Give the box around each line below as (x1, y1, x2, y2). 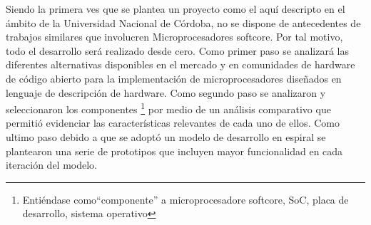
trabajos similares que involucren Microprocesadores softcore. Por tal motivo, (6, 29, 343, 44)
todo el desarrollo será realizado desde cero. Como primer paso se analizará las (6, 43, 349, 58)
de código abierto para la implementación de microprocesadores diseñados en (6, 70, 342, 85)
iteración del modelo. (6, 157, 97, 172)
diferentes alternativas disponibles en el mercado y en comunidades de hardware (6, 57, 355, 72)
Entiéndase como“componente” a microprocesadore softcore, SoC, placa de (22, 192, 349, 206)
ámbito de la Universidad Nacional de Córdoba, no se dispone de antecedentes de (6, 15, 361, 30)
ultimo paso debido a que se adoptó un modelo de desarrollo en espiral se (6, 130, 326, 144)
